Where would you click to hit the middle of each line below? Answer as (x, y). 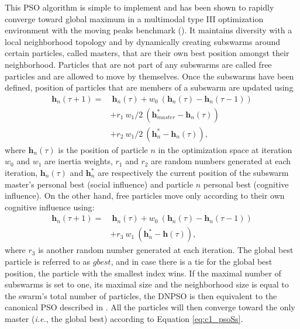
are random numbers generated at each (221, 161)
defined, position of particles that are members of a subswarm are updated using (149, 87)
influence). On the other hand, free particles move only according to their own (145, 195)
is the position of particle (103, 149)
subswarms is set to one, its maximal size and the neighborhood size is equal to (147, 284)
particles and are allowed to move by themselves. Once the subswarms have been (149, 76)
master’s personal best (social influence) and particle (99, 184)
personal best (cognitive (246, 184)
